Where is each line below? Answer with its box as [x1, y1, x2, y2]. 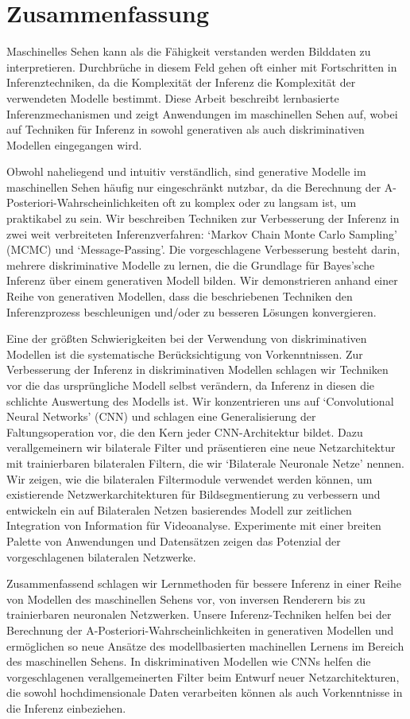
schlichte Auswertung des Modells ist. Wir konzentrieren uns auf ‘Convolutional [6, 392, 394, 409]
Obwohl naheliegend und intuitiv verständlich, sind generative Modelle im [6, 163, 366, 180]
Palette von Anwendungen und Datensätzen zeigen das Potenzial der [6, 532, 341, 549]
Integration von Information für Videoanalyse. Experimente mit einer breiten [6, 517, 381, 534]
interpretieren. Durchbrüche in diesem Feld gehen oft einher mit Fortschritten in [6, 58, 397, 75]
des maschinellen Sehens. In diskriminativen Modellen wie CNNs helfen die [6, 653, 371, 670]
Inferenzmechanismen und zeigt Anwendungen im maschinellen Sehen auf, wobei [6, 105, 398, 122]
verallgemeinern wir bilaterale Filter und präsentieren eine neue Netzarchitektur [6, 439, 396, 456]
